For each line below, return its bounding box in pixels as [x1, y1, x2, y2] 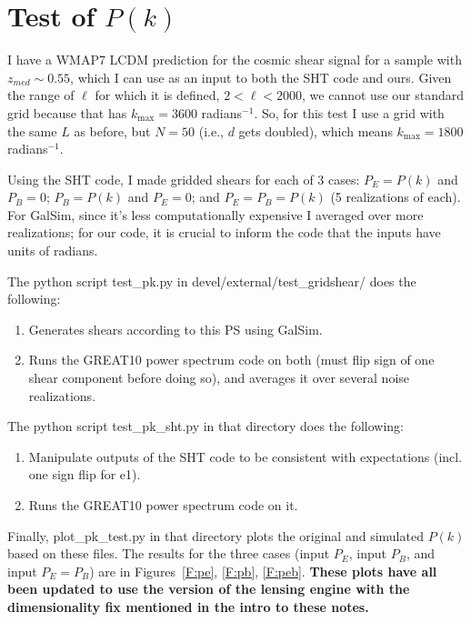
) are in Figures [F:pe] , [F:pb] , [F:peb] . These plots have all [89, 561, 437, 580]
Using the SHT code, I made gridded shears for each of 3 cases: [7, 169, 360, 188]
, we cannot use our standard [302, 85, 465, 105]
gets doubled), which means [238, 121, 393, 140]
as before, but [74, 121, 151, 140]
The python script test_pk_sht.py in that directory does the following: [7, 416, 405, 436]
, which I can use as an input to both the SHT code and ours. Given [70, 67, 452, 86]
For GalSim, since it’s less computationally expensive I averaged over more [7, 205, 424, 224]
